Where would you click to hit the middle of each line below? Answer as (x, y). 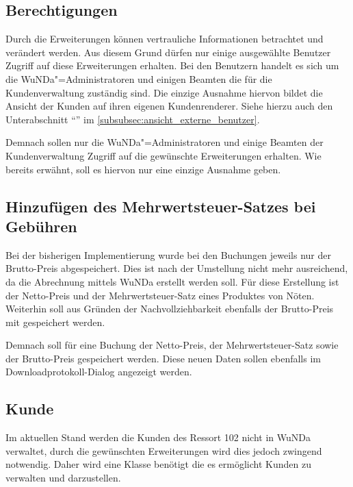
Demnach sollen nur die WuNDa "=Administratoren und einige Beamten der (165, 142)
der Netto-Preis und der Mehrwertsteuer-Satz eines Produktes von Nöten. (160, 295)
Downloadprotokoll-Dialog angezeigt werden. (99, 372)
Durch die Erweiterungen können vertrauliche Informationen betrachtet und (165, 39)
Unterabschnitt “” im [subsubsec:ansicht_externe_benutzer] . (133, 119)
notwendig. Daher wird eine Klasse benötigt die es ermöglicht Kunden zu (158, 464)
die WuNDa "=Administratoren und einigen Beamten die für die (139, 78)
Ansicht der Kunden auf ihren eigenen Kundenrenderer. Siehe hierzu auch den (169, 106)
